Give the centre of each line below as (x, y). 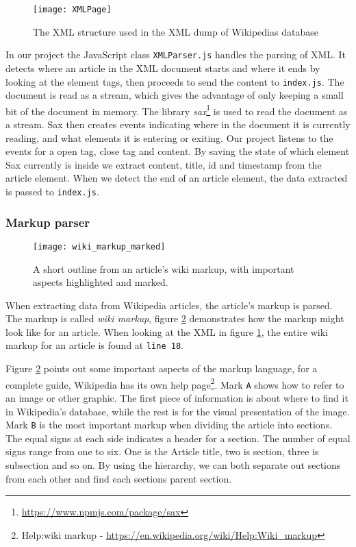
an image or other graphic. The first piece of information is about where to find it (177, 398)
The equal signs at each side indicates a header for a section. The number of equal (178, 438)
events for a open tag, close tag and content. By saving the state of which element (178, 151)
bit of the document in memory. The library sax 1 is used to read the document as (177, 110)
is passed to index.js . (52, 191)
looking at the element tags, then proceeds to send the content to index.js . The (175, 81)
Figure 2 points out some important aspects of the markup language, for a (162, 368)
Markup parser (48, 222)
